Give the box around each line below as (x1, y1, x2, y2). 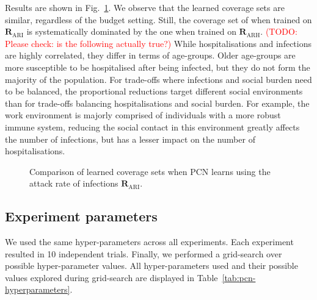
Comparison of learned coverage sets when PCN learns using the (29, 165, 271, 177)
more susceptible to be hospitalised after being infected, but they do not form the (5, 60, 310, 73)
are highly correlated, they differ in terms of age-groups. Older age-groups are (5, 49, 296, 62)
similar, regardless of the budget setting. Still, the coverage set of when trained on (5, 13, 312, 26)
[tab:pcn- (222, 271, 256, 284)
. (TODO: (260, 25, 297, 38)
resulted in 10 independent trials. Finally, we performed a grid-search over (5, 247, 282, 260)
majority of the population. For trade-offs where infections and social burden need (5, 73, 312, 85)
